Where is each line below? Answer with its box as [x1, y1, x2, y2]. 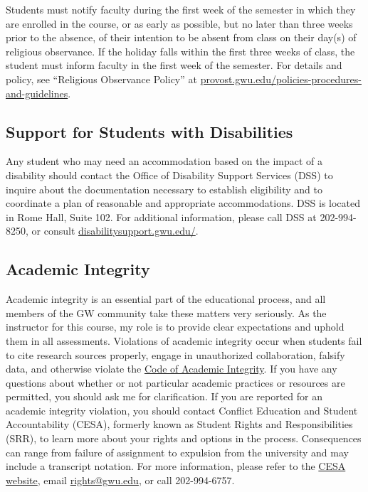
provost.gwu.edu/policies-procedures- [200, 71, 362, 86]
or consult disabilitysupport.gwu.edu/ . [31, 223, 199, 238]
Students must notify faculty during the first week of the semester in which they [6, 2, 356, 16]
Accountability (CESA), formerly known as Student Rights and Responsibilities [6, 417, 353, 432]
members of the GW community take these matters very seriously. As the [6, 305, 327, 320]
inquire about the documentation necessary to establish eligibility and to [6, 181, 322, 196]
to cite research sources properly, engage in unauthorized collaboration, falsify [6, 347, 345, 362]
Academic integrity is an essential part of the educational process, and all [6, 292, 326, 306]
